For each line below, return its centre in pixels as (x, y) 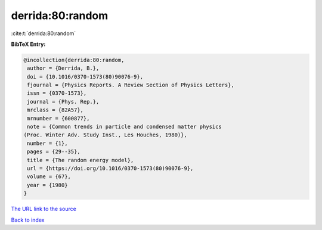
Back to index (28, 220)
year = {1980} (47, 185)
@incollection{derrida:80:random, (74, 60)
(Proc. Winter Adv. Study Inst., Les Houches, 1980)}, (105, 135)
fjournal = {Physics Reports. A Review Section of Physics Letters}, (131, 85)
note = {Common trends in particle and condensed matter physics (124, 127)
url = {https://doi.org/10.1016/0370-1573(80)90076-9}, (110, 168)
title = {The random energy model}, (80, 160)
